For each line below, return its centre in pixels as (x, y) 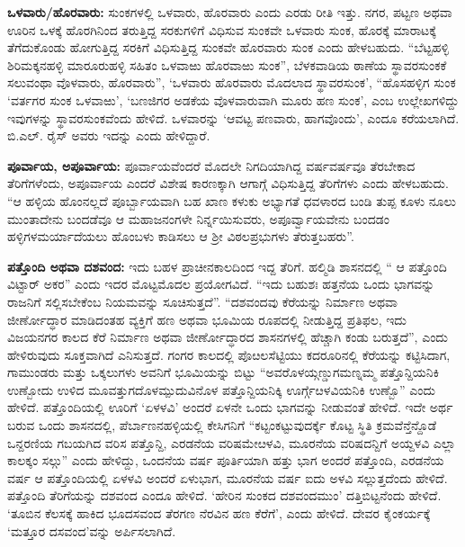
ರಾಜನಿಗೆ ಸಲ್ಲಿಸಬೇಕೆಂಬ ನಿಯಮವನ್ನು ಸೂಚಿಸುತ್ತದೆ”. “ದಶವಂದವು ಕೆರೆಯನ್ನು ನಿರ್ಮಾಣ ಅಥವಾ (202, 301)
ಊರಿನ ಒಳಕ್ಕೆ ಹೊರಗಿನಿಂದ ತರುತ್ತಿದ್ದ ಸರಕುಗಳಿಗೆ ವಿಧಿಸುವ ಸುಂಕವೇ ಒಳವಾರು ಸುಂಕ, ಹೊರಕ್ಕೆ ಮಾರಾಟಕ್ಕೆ (222, 29)
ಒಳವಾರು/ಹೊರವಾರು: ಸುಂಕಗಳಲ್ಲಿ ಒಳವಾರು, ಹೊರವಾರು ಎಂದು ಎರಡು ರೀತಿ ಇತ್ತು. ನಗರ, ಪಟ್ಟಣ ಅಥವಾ (230, 12)
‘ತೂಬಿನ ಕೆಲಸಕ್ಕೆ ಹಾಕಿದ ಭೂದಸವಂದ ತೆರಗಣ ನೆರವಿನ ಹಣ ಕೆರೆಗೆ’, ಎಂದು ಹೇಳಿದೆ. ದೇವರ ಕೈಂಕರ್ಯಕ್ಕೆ (219, 513)
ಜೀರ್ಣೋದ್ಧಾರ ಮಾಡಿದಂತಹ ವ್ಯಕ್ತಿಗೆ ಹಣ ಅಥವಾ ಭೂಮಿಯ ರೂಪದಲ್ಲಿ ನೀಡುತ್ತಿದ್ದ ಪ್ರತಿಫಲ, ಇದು (207, 319)
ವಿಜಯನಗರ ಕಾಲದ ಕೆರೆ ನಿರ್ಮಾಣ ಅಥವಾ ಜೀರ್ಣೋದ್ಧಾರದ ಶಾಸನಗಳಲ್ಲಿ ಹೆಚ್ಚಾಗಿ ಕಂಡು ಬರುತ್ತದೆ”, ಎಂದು (228, 337)
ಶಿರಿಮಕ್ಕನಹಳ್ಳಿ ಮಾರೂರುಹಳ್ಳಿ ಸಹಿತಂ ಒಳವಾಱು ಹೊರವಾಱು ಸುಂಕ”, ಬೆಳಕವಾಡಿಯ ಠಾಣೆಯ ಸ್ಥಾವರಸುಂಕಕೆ (227, 64)
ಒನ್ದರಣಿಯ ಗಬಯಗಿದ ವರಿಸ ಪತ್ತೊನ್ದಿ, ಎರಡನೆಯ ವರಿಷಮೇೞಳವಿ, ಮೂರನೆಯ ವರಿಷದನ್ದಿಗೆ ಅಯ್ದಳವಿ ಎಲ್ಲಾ (232, 442)
